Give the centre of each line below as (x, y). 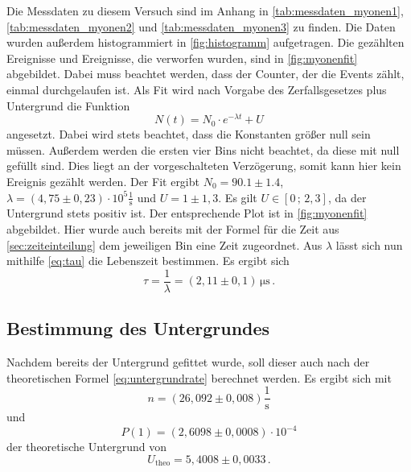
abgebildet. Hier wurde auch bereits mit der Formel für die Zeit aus (173, 229)
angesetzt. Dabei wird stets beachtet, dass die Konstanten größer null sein (189, 134)
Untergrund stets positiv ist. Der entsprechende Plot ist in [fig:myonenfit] (187, 213)
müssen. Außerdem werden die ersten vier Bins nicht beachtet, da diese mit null (203, 149)
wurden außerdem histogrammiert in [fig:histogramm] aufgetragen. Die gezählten (205, 42)
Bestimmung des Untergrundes (138, 328)
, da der (347, 197)
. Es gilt (238, 197)
